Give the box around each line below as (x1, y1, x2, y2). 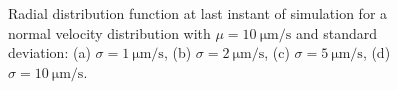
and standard (295, 22, 377, 43)
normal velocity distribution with (8, 22, 211, 43)
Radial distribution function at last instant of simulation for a (8, 3, 388, 24)
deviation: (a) (8, 42, 91, 63)
